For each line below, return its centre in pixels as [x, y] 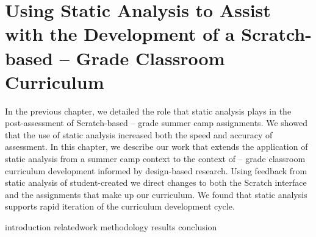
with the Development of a [120, 34]
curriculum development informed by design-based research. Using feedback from [156, 170]
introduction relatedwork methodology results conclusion [111, 227]
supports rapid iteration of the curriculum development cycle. [120, 206]
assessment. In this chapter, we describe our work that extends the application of [156, 147]
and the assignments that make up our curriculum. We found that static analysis [156, 194]
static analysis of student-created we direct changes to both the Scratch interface [156, 182]
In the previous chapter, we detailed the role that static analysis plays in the [148, 111]
